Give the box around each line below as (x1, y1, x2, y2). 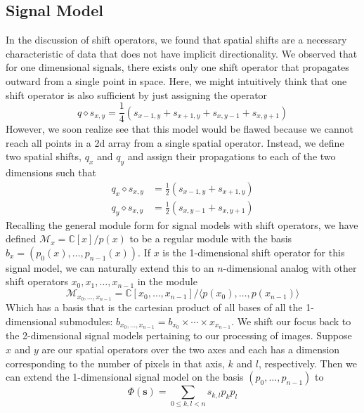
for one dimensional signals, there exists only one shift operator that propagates (6, 60, 349, 74)
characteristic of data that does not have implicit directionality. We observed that (6, 46, 358, 60)
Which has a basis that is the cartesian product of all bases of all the (6, 299, 303, 314)
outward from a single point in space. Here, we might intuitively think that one (6, 73, 347, 88)
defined (6, 231, 37, 246)
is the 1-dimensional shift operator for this (162, 244, 345, 259)
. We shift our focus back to (231, 313, 351, 328)
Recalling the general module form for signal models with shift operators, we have (6, 217, 358, 232)
